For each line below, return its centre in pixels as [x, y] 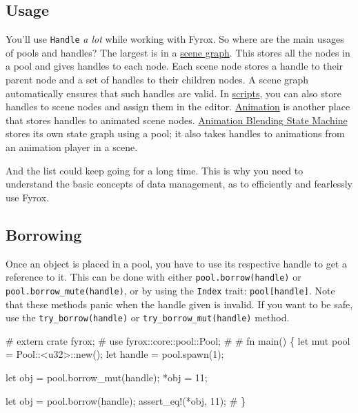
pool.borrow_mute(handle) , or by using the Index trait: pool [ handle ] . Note [170, 290]
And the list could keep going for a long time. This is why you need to [155, 170]
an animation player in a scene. [72, 147]
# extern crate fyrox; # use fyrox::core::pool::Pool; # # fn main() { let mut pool [178, 340]
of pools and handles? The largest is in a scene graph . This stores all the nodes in [178, 52]
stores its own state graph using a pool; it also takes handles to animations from [175, 133]
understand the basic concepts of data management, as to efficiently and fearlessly [179, 184]
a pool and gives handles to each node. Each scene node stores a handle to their [175, 66]
